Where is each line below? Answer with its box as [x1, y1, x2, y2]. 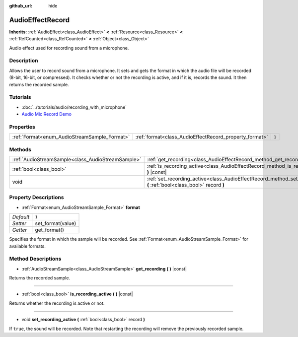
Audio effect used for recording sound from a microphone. [9, 45, 129, 51]
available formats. [9, 243, 46, 249]
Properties [9, 123, 36, 130]
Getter [12, 226, 27, 233]
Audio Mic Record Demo [21, 111, 72, 117]
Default [12, 213, 30, 220]
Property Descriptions [9, 194, 64, 201]
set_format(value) [35, 220, 76, 227]
